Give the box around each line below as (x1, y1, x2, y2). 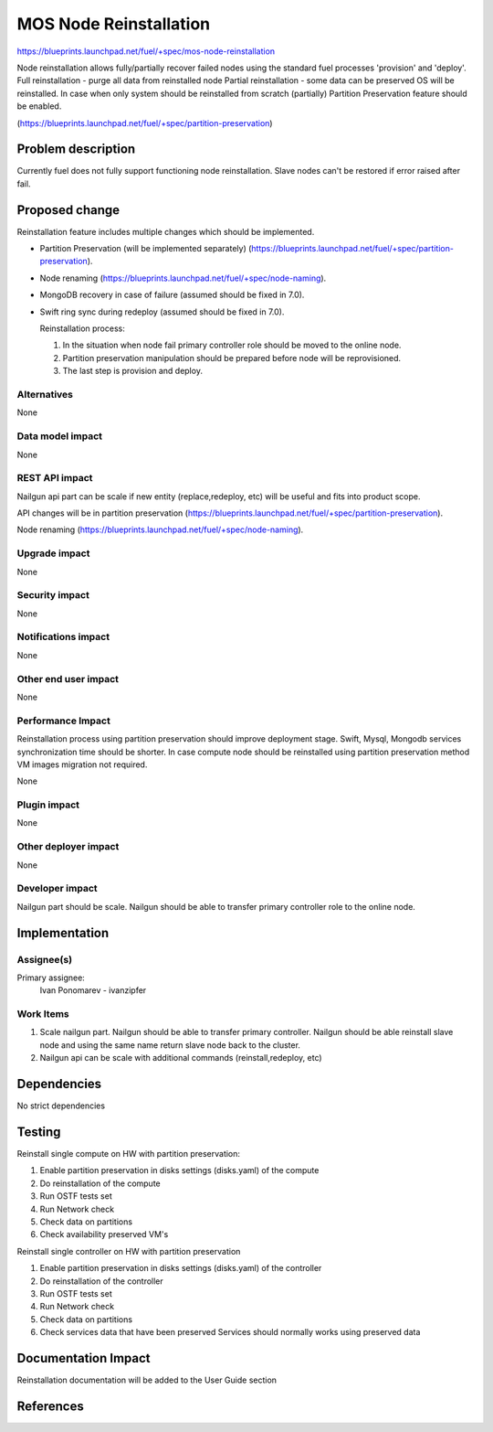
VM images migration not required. (16, 759, 148, 770)
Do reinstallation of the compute (39, 1178, 161, 1189)
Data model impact (16, 430, 103, 443)
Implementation (16, 924, 110, 941)
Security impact (16, 589, 90, 602)
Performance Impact (16, 714, 111, 727)
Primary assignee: (16, 972, 86, 983)
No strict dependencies (16, 1100, 105, 1111)
